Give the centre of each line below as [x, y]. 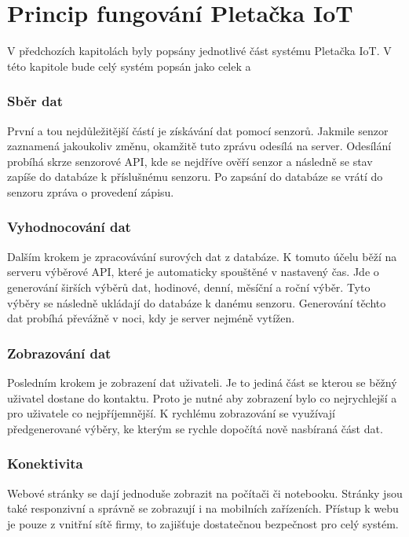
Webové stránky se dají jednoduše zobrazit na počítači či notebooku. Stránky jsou [205, 493]
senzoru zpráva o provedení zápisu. [91, 191]
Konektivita [45, 463]
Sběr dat [35, 101]
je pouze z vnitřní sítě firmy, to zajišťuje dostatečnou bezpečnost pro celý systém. [203, 523]
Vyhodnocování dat [69, 227]
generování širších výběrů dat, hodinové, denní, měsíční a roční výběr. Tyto [189, 287]
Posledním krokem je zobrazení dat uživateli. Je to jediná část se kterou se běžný [202, 382]
